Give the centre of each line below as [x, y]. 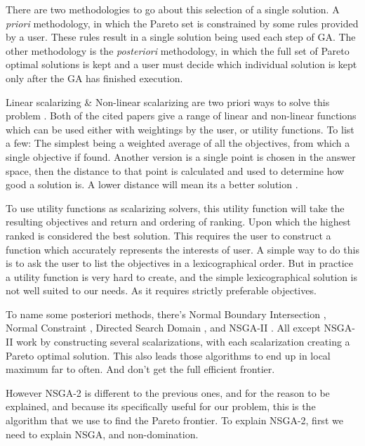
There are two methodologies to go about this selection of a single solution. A [173, 9]
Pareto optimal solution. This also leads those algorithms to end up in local [168, 355]
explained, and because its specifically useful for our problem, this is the [161, 406]
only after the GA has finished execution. [94, 78]
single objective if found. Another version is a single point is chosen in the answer [181, 156]
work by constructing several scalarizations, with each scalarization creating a [183, 342]
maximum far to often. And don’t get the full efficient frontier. [140, 369]
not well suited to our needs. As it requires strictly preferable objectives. [161, 290]
